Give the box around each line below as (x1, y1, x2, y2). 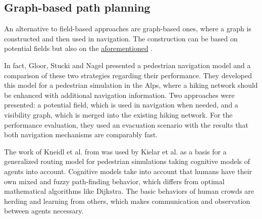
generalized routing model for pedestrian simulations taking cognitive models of (4, 156, 250, 167)
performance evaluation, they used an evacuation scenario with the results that (4, 119, 248, 130)
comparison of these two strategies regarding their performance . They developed (4, 70, 252, 80)
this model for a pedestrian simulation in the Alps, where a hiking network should (4, 80, 258, 90)
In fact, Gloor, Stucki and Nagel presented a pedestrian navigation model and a (4, 60, 251, 70)
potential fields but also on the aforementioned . (4, 43, 153, 53)
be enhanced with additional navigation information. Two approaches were (4, 89, 235, 100)
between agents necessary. (4, 205, 84, 216)
